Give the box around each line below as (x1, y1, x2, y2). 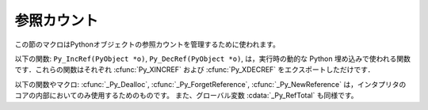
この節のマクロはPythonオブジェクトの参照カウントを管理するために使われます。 (14, 40, 281, 49)
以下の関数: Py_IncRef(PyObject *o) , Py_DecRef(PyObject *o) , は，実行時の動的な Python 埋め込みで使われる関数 (14, 54, 411, 63)
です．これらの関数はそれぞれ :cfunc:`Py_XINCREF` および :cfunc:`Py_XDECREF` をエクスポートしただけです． (14, 65, 375, 74)
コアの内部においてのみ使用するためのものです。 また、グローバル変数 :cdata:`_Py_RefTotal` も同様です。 (14, 91, 358, 101)
